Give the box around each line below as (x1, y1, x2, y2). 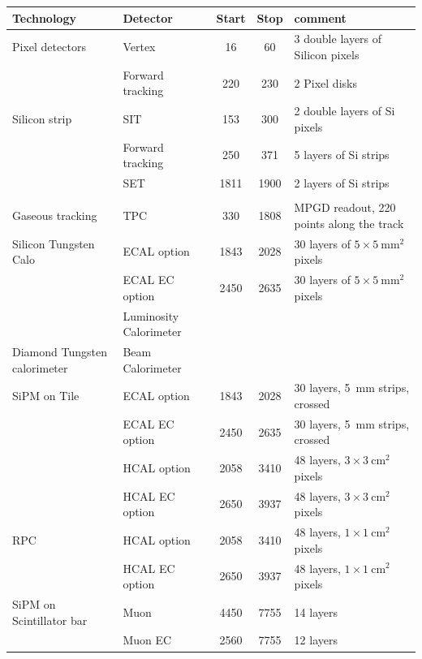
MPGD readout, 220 (294, 199, 396, 216)
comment (294, 9, 347, 26)
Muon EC (123, 631, 172, 648)
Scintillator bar (12, 611, 88, 628)
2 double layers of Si (294, 102, 395, 119)
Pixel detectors (12, 38, 86, 55)
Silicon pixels (294, 45, 360, 62)
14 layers (294, 603, 338, 620)
